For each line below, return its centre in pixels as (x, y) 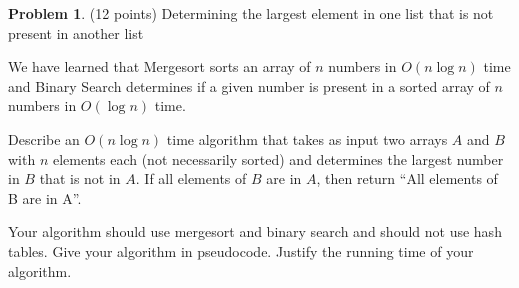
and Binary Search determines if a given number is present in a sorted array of (249, 85)
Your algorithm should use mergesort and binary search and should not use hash (255, 231)
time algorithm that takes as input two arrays (307, 138)
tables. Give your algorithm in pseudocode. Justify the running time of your (241, 250)
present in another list (76, 32)
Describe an (44, 138)
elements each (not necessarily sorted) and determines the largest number (278, 158)
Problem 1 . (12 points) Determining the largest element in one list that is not (251, 13)
